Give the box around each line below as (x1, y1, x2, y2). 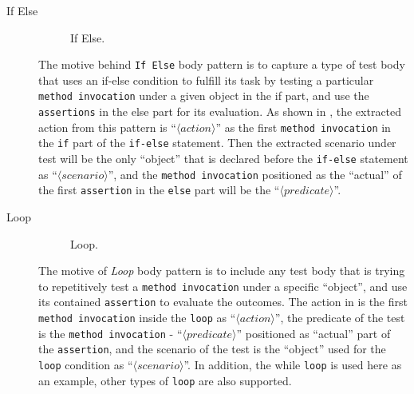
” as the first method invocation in (215, 118, 391, 135)
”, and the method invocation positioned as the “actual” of (108, 165, 402, 182)
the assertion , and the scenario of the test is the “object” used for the (38, 340, 386, 357)
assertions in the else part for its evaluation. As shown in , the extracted (38, 103, 402, 120)
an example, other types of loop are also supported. (38, 372, 292, 388)
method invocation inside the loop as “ (38, 309, 236, 326)
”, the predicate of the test (274, 309, 405, 326)
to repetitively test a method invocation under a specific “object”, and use (38, 277, 408, 294)
